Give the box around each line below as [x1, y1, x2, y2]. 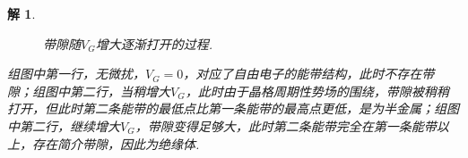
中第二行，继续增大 [7, 116, 120, 135]
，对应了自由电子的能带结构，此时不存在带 [183, 64, 435, 83]
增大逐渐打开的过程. [95, 34, 212, 53]
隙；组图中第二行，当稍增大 [7, 81, 170, 100]
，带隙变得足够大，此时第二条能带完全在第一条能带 [134, 116, 437, 135]
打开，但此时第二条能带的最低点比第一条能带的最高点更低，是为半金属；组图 [7, 99, 459, 118]
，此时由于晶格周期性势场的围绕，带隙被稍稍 [185, 81, 449, 100]
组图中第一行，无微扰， [7, 64, 145, 83]
